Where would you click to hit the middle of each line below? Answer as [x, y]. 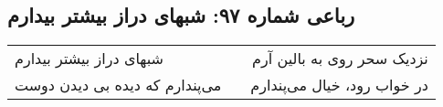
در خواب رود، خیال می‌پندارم [339, 85]
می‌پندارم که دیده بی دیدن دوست [118, 85]
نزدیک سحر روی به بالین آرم [340, 59]
